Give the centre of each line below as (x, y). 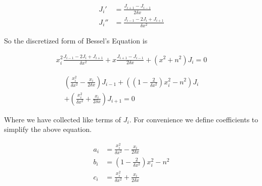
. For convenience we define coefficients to (194, 119)
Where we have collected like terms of (63, 119)
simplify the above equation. (48, 129)
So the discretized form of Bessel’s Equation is (76, 40)
